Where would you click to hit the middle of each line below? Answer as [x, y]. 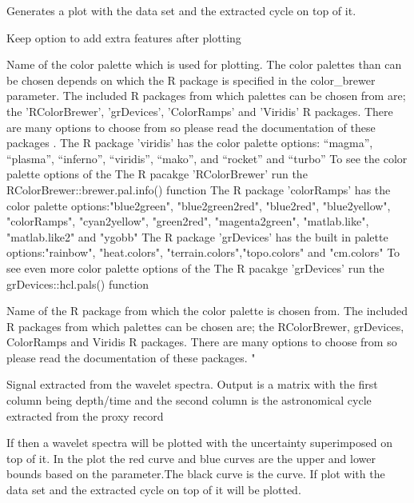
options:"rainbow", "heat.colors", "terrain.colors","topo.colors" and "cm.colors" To [203, 252]
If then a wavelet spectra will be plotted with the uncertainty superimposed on [199, 443]
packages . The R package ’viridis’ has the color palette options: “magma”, [190, 143]
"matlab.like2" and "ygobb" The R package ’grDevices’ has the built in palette [197, 236]
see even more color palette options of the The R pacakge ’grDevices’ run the [195, 267]
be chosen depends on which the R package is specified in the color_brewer [191, 80]
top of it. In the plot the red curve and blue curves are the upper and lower [191, 458]
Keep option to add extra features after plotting [124, 37]
